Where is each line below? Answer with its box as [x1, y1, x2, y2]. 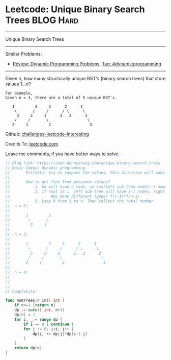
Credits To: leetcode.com [5, 140, 59, 147]
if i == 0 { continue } [23, 322, 74, 327]
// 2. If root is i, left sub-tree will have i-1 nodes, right [5, 189, 165, 195]
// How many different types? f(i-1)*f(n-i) [5, 194, 140, 199]
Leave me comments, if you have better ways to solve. [5, 151, 120, 157]
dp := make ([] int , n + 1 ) [14, 307, 65, 313]
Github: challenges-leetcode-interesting [5, 131, 89, 137]
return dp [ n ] [14, 346, 42, 351]
